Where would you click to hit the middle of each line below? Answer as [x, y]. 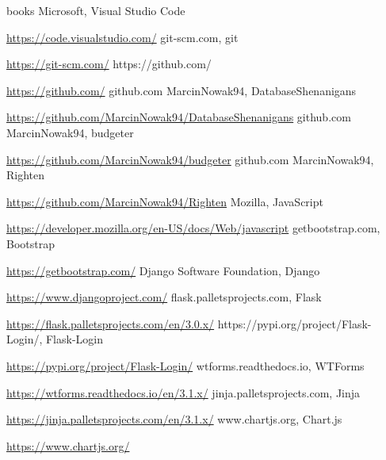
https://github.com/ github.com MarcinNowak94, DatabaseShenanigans [182, 90]
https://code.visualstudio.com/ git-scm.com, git [122, 37]
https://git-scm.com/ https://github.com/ [109, 64]
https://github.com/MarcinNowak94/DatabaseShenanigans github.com [179, 117]
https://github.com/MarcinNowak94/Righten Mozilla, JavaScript [165, 201]
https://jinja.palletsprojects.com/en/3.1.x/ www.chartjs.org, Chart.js [174, 419]
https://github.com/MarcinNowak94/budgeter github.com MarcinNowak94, [190, 159]
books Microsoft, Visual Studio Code [96, 10]
